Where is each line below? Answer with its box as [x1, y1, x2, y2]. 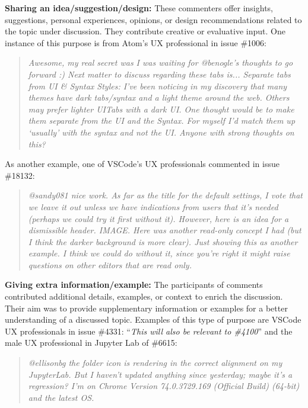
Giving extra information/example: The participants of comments [5, 278, 263, 291]
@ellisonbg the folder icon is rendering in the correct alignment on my [28, 356, 282, 369]
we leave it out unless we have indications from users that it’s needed [28, 200, 278, 213]
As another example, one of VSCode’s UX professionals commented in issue [5, 158, 280, 170]
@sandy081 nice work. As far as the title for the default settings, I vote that [28, 189, 303, 201]
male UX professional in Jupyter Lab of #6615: [5, 336, 177, 349]
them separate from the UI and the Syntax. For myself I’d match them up [28, 114, 296, 127]
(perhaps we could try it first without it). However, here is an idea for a [28, 212, 289, 224]
